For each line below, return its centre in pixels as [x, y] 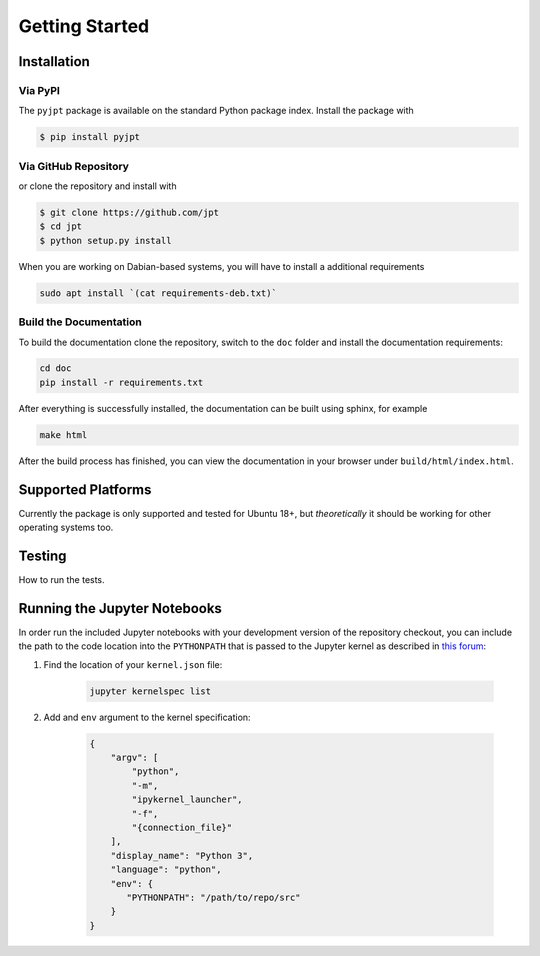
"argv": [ [134, 758]
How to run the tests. [61, 580]
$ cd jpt [61, 226]
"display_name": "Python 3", [182, 855]
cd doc [55, 368]
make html [63, 434]
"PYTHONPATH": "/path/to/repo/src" [213, 897]
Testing [42, 555]
